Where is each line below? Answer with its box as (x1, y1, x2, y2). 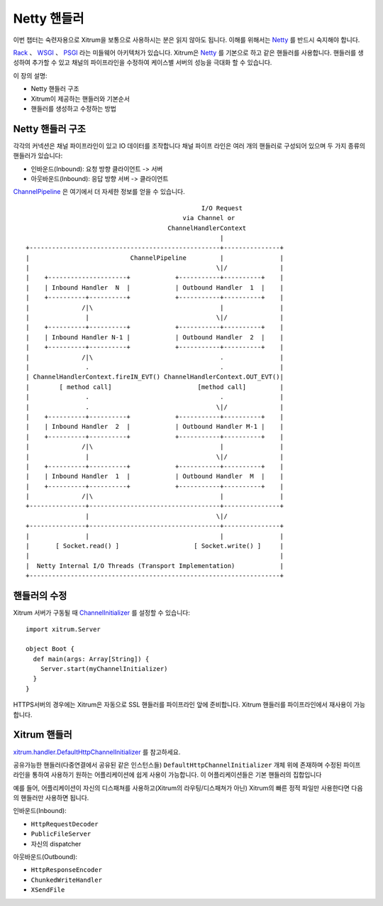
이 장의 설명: (13, 71, 48, 80)
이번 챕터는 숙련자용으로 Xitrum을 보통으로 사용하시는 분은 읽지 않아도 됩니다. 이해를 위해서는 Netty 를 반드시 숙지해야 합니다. (13, 36, 360, 44)
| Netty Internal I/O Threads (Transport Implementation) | (26, 562, 284, 569)
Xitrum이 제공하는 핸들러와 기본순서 (30, 94, 131, 103)
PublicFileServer (30, 830, 91, 838)
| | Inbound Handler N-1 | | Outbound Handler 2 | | (26, 333, 284, 341)
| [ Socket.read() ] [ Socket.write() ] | (26, 542, 284, 550)
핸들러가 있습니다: (13, 151, 63, 160)
